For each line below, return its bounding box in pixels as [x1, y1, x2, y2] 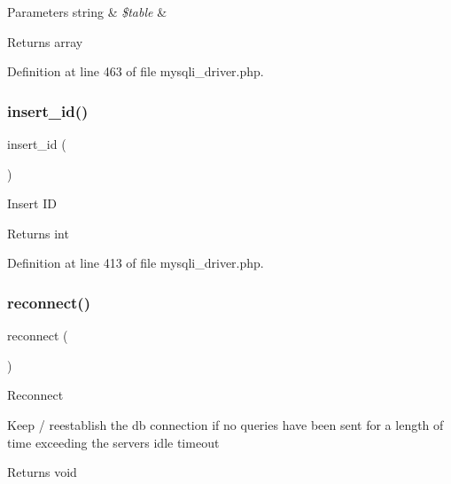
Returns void [7, 463, 77, 481]
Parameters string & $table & [7, 3, 167, 20]
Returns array [7, 32, 83, 51]
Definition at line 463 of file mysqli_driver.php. [7, 62, 264, 81]
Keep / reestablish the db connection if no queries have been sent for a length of [7, 415, 444, 433]
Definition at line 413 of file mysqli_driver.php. [7, 254, 264, 272]
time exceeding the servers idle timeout [7, 433, 220, 451]
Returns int [7, 223, 69, 242]
